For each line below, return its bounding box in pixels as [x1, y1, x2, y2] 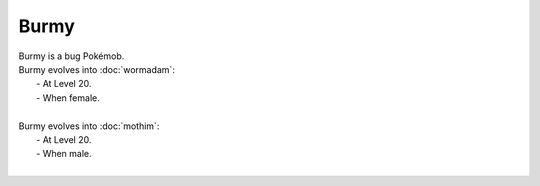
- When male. [36, 148, 92, 160]
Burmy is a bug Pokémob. [18, 50, 125, 62]
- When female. [36, 91, 100, 104]
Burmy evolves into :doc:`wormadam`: [18, 63, 175, 75]
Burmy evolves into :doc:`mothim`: [18, 120, 160, 132]
